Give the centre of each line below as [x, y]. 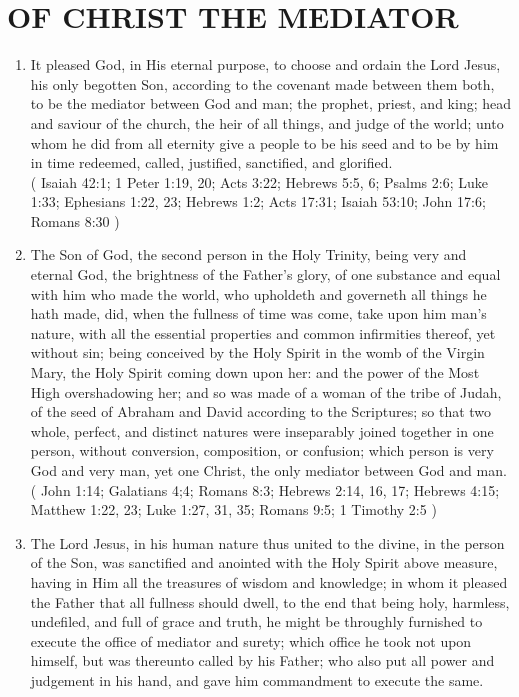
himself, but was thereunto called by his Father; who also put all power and [262, 660]
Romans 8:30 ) [75, 220]
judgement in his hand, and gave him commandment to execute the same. [257, 679]
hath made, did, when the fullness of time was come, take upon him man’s [258, 313]
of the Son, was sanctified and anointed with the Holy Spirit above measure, [264, 562]
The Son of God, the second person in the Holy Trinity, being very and [248, 254]
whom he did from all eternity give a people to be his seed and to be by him [264, 142]
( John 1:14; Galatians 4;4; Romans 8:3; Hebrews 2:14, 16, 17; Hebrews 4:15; [265, 489]
